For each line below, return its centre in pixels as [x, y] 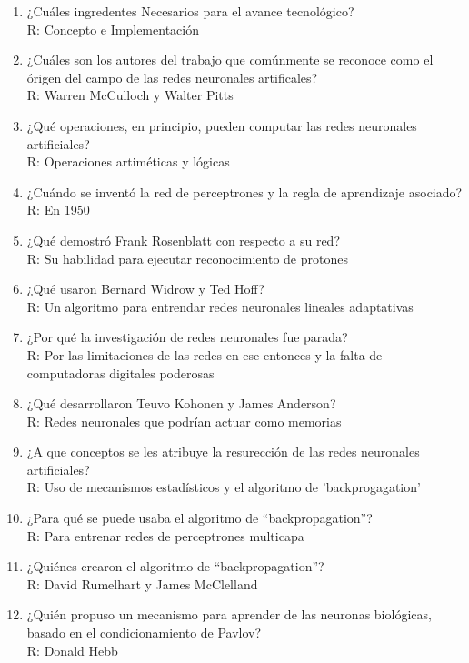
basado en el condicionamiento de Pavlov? [144, 633]
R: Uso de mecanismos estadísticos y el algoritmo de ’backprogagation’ [224, 487]
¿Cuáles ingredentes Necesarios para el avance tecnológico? [190, 11]
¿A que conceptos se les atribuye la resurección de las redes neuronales [223, 452]
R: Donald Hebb [72, 650]
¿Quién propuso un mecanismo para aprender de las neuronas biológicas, [229, 614]
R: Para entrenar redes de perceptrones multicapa [165, 535]
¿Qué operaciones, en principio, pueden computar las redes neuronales [222, 125]
